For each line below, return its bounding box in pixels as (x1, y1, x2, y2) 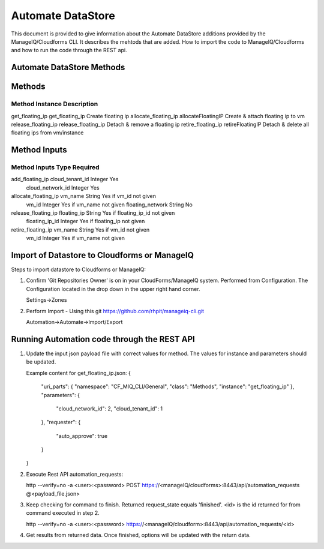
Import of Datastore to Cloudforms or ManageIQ (11, 250, 194, 260)
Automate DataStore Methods (11, 62, 125, 73)
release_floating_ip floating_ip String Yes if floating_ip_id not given (11, 209, 175, 216)
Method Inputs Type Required (11, 163, 100, 172)
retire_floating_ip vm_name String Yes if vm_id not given (11, 226, 150, 233)
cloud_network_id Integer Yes (26, 184, 100, 191)
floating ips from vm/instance (11, 129, 84, 136)
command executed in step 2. (26, 509, 100, 517)
